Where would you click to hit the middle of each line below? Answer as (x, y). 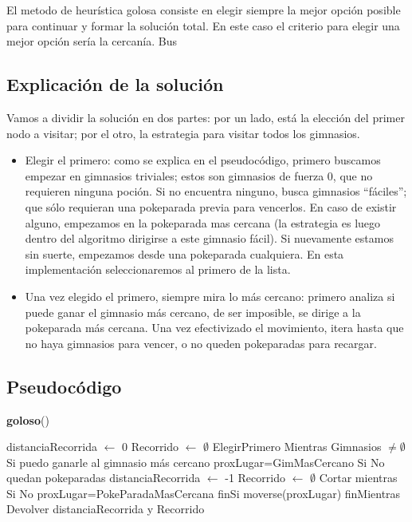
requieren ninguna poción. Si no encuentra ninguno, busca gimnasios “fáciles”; (216, 191)
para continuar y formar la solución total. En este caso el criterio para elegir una (203, 25)
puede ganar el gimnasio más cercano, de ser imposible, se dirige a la (193, 312)
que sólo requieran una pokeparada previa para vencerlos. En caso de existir (211, 206)
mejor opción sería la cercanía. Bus (92, 41)
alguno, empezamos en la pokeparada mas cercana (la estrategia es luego (203, 222)
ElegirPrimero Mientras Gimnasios (297, 447)
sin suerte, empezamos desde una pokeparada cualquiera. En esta (184, 253)
